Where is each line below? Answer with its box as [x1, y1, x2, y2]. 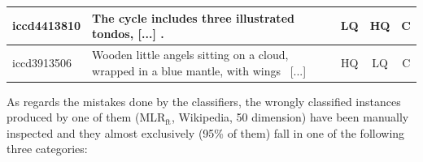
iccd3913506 [12, 53, 72, 70]
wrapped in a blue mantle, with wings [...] [92, 62, 307, 79]
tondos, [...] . [92, 25, 164, 42]
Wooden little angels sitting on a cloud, [92, 45, 289, 62]
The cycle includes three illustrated [92, 9, 294, 26]
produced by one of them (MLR [7, 109, 166, 126]
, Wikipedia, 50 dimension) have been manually [171, 109, 409, 126]
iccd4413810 [12, 17, 81, 34]
